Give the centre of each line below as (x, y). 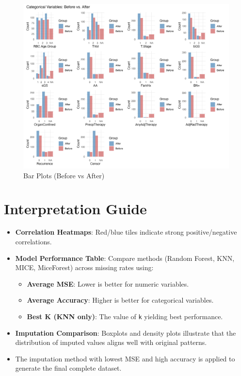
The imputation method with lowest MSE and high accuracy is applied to (125, 358)
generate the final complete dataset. (68, 368)
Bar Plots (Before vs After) (64, 175)
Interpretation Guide (75, 209)
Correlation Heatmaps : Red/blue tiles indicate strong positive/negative (126, 232)
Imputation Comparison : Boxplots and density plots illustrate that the (126, 333)
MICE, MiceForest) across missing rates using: (84, 267)
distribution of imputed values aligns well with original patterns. (111, 342)
